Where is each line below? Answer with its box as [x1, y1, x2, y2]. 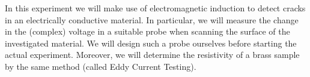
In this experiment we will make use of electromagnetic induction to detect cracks [5, 2, 306, 14]
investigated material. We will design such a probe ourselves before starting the [5, 36, 297, 49]
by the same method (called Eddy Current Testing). [5, 60, 196, 72]
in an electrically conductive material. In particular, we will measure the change [5, 13, 299, 26]
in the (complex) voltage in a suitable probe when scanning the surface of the [5, 25, 290, 38]
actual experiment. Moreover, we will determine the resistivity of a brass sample [5, 48, 300, 61]
